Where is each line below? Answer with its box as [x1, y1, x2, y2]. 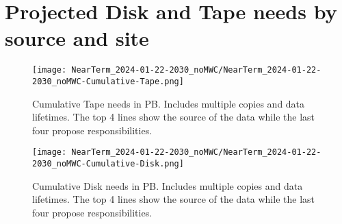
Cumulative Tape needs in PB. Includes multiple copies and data [32, 96, 305, 110]
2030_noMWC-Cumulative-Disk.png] [32, 159, 184, 169]
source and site [5, 24, 149, 52]
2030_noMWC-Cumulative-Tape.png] [32, 76, 184, 86]
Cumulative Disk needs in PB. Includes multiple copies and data [32, 178, 303, 192]
